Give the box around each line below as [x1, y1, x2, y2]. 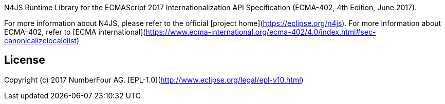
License [4, 54, 45, 67]
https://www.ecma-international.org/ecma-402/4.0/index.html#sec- [145, 28, 376, 36]
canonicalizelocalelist [4, 36, 77, 45]
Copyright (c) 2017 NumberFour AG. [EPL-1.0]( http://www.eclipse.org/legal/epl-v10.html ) [4, 75, 304, 84]
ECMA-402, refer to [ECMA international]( [4, 28, 146, 36]
